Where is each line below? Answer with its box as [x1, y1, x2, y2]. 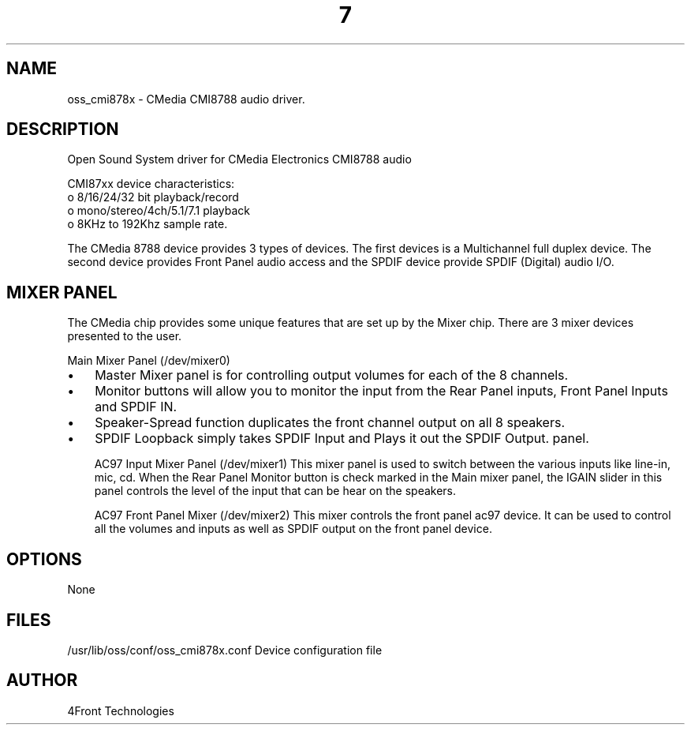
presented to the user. [67, 329, 182, 343]
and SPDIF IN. [95, 399, 177, 415]
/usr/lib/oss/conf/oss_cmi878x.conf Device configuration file [67, 643, 383, 657]
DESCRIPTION [6, 119, 119, 140]
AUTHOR [6, 670, 78, 691]
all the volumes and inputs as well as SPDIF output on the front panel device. [94, 522, 492, 536]
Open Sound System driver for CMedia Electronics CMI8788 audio [67, 152, 412, 167]
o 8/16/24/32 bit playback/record [67, 190, 239, 204]
